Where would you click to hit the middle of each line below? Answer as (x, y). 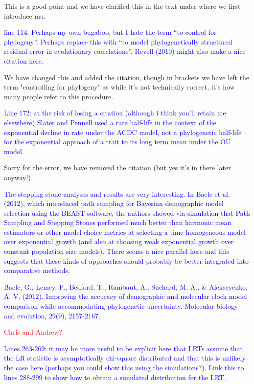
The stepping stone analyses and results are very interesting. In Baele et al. (117, 193)
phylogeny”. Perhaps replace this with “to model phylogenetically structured (118, 41)
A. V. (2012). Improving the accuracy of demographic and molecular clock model (126, 296)
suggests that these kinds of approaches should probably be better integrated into (127, 260)
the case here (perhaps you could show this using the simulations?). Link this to (124, 367)
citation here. (24, 60)
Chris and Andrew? (33, 332)
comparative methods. (37, 270)
